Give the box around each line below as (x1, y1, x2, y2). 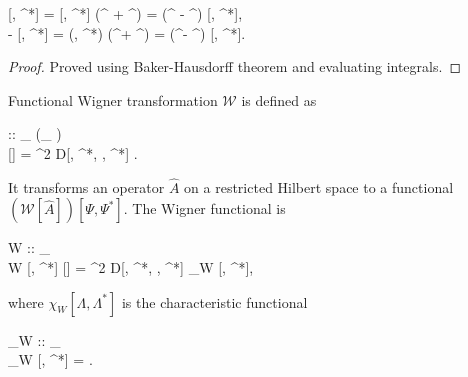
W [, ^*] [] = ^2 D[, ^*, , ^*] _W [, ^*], (8, 256, 254, 277)
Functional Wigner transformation (8, 89, 218, 110)
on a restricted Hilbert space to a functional (184, 176, 454, 197)
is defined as (241, 89, 317, 110)
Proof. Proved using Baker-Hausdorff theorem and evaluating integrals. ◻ (8, 56, 461, 77)
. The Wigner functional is (123, 198, 286, 219)
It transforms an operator (8, 176, 165, 197)
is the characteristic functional (121, 291, 308, 312)
